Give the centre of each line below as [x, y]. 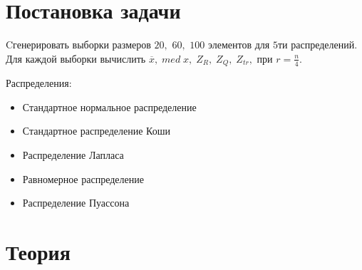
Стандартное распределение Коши [97, 131]
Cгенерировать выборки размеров [78, 45]
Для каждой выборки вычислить [76, 58]
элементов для [239, 45]
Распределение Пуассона [76, 203]
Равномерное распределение [83, 178]
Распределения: [39, 83]
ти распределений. [317, 45]
